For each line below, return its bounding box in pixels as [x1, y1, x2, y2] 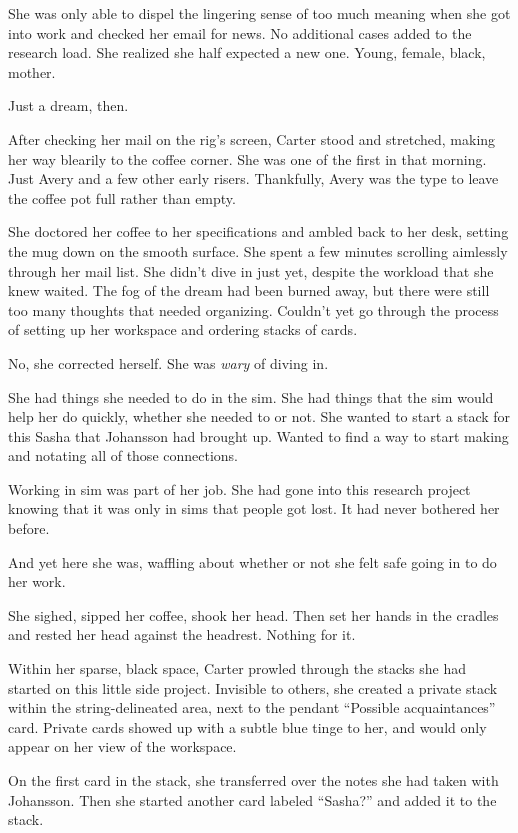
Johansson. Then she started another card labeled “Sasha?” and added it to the [8, 789, 497, 810]
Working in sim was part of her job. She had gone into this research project [8, 478, 471, 499]
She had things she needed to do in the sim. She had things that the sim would [8, 386, 494, 407]
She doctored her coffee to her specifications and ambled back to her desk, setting [8, 221, 509, 242]
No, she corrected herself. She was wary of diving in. [8, 352, 329, 373]
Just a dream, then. [8, 95, 129, 116]
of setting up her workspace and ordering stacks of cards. [8, 319, 358, 340]
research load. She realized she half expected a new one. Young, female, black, [8, 42, 486, 63]
